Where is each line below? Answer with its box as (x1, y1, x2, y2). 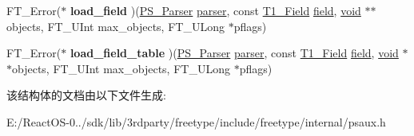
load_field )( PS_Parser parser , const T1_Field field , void (70, 2, 361, 18)
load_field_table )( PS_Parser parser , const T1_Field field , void (70, 45, 399, 61)
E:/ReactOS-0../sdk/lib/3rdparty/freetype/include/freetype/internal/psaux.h (6, 113, 386, 130)
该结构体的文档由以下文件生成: (6, 87, 166, 103)
